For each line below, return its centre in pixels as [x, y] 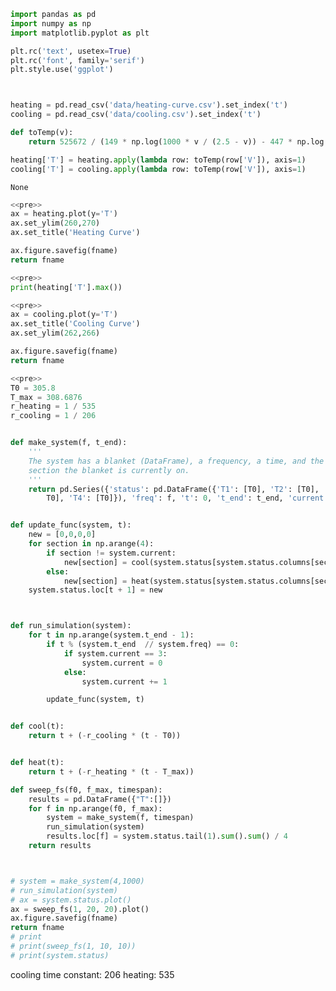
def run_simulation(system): [71, 626]
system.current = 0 [122, 663]
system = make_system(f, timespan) [120, 818]
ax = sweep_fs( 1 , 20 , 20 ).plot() [80, 909]
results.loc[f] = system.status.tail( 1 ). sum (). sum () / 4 [167, 836]
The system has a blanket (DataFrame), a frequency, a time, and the [176, 461]
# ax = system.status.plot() [71, 900]
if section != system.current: [111, 553]
